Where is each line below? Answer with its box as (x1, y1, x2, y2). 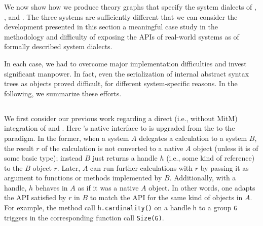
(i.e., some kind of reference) (166, 153, 255, 163)
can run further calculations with (90, 162, 193, 173)
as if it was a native (78, 182, 139, 193)
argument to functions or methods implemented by (4, 172, 162, 183)
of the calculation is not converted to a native (42, 142, 183, 153)
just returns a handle (92, 153, 158, 163)
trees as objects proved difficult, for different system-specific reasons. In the (4, 78, 238, 89)
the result (4, 142, 34, 153)
